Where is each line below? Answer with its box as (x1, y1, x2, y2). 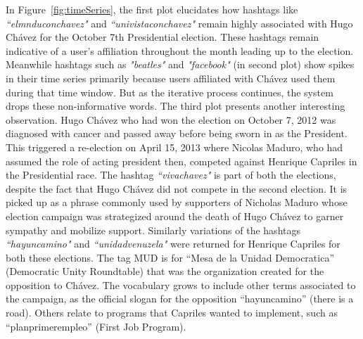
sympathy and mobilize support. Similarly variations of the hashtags (6, 222, 300, 237)
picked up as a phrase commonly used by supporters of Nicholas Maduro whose (6, 195, 348, 210)
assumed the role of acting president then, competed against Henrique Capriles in (6, 153, 357, 168)
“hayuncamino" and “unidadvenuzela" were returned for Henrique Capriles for (6, 236, 340, 251)
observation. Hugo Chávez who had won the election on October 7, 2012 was (6, 112, 336, 127)
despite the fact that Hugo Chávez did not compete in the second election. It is (6, 181, 348, 196)
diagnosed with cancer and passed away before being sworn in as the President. (6, 126, 348, 141)
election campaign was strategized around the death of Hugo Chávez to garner (6, 208, 344, 223)
